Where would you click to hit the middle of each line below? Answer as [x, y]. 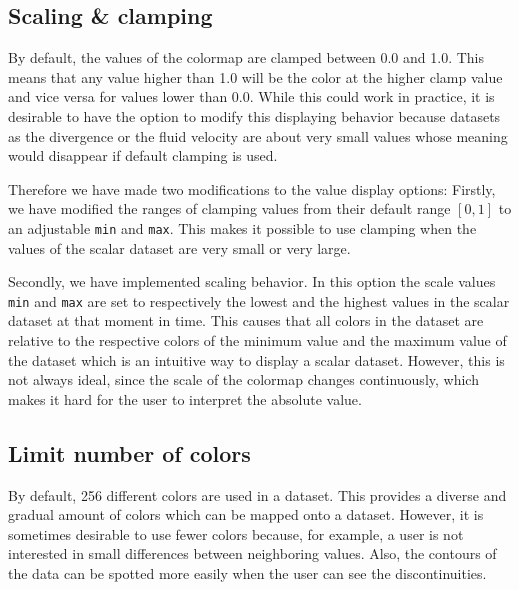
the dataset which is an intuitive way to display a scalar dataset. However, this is [256, 359]
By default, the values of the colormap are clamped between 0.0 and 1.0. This [246, 57]
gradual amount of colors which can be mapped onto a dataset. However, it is [246, 514]
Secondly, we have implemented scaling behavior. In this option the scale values [252, 281]
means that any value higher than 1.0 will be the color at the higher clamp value [255, 76]
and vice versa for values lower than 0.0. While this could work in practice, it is [251, 96]
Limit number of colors [129, 452]
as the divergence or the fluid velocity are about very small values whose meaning [258, 135]
